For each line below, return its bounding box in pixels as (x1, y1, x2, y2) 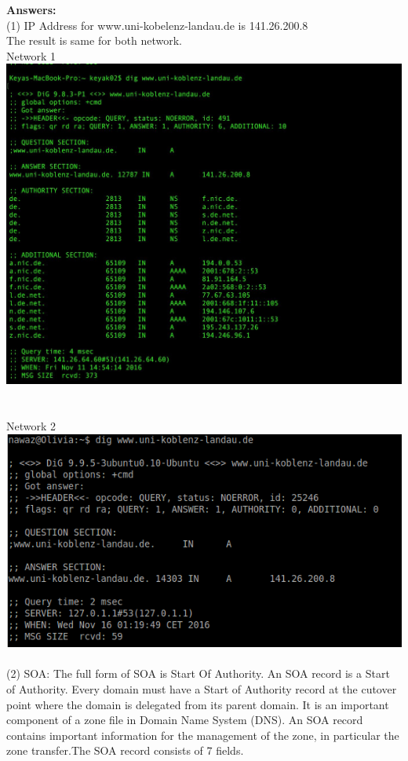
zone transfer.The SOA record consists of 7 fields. (6, 742, 244, 759)
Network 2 (6, 418, 56, 434)
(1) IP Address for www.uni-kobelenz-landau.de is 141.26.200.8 (6, 16, 308, 33)
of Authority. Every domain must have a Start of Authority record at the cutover (6, 681, 397, 697)
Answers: (6, 2, 56, 17)
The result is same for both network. (6, 32, 182, 49)
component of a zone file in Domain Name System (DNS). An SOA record (6, 712, 363, 728)
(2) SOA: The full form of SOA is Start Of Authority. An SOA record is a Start (6, 665, 390, 682)
